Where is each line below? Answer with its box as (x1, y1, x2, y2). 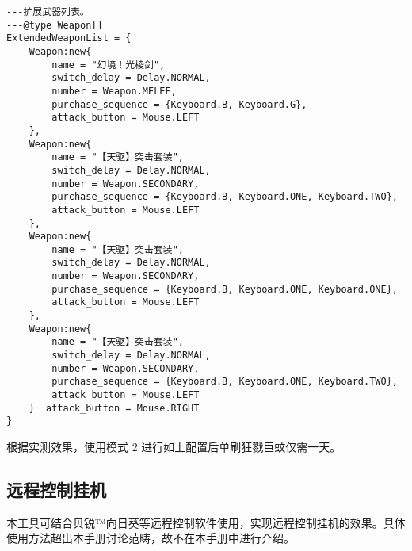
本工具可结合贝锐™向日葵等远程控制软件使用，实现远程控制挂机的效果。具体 (6, 514, 406, 530)
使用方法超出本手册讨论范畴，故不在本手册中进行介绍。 (6, 530, 295, 546)
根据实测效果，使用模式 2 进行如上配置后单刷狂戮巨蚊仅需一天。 (6, 438, 341, 454)
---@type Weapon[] (6, 19, 103, 31)
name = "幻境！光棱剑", (51, 59, 166, 71)
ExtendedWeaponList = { (6, 33, 132, 44)
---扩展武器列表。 (6, 6, 90, 17)
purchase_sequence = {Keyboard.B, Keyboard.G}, (51, 98, 307, 110)
